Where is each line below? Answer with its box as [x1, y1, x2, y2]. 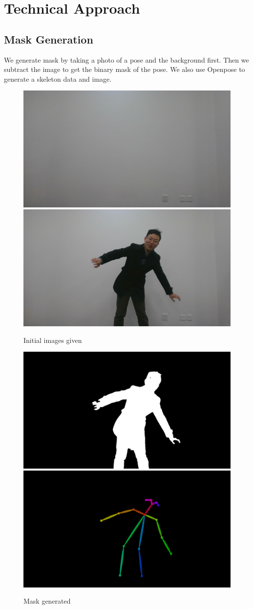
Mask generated [23, 596, 71, 606]
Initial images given [23, 335, 82, 345]
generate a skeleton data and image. [4, 73, 112, 84]
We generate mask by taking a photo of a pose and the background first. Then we [4, 54, 249, 65]
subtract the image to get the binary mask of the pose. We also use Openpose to [4, 64, 245, 74]
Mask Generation [4, 31, 93, 46]
